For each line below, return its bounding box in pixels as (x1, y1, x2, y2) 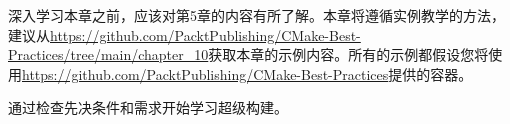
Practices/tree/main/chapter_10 (8, 44, 209, 65)
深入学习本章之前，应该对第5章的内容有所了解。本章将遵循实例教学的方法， (8, 5, 505, 25)
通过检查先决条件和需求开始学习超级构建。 (8, 97, 288, 118)
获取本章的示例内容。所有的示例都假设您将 (208, 44, 489, 65)
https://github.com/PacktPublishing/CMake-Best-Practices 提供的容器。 (22, 63, 473, 84)
